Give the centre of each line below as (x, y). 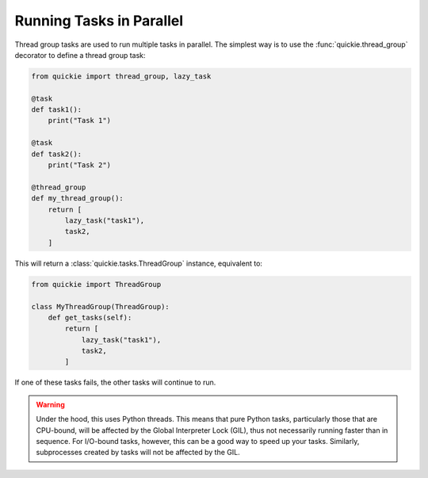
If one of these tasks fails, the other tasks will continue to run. (115, 382)
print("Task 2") (79, 165)
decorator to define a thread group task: (80, 55)
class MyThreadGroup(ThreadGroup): (100, 306)
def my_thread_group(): (78, 199)
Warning (50, 404)
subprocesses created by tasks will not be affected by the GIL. (138, 453)
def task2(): (57, 154)
